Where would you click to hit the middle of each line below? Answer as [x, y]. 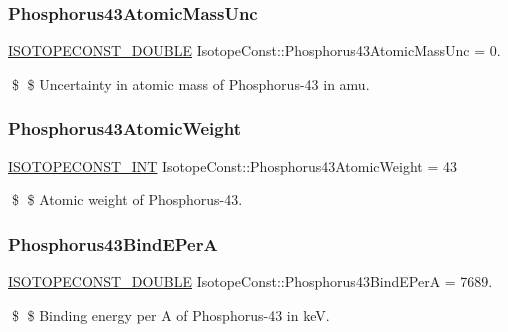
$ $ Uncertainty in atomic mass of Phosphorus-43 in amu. [190, 83]
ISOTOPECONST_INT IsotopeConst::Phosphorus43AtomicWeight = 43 [232, 165]
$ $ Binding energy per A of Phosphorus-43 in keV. [170, 314]
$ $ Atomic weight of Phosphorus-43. [127, 199]
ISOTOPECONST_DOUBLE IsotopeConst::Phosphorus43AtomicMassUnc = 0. [254, 50]
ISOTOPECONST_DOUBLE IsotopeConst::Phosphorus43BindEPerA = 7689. [250, 281]
